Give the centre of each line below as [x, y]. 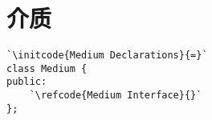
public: [27, 82]
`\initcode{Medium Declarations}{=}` [107, 56]
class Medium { [47, 68]
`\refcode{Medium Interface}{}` [116, 96]
